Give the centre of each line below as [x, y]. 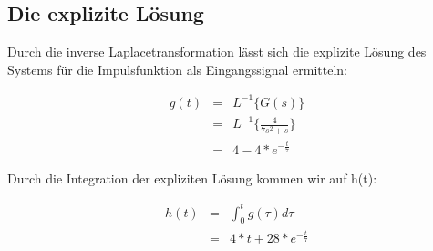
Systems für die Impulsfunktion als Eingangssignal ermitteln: [177, 69]
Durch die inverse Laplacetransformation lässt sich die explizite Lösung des [217, 52]
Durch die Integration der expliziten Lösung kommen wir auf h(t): [192, 178]
